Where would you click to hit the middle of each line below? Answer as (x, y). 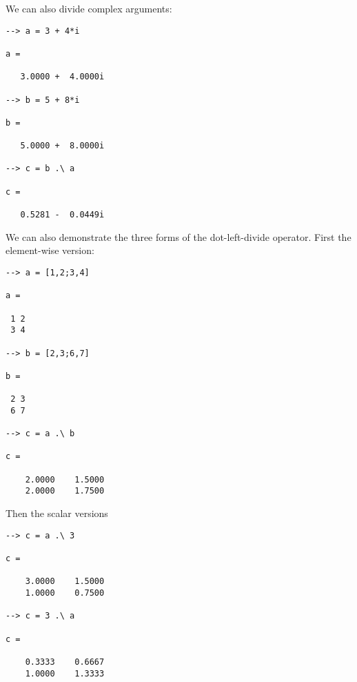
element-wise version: (50, 250)
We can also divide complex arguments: (89, 8)
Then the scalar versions (57, 513)
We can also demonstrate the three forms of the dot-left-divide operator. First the (178, 236)
